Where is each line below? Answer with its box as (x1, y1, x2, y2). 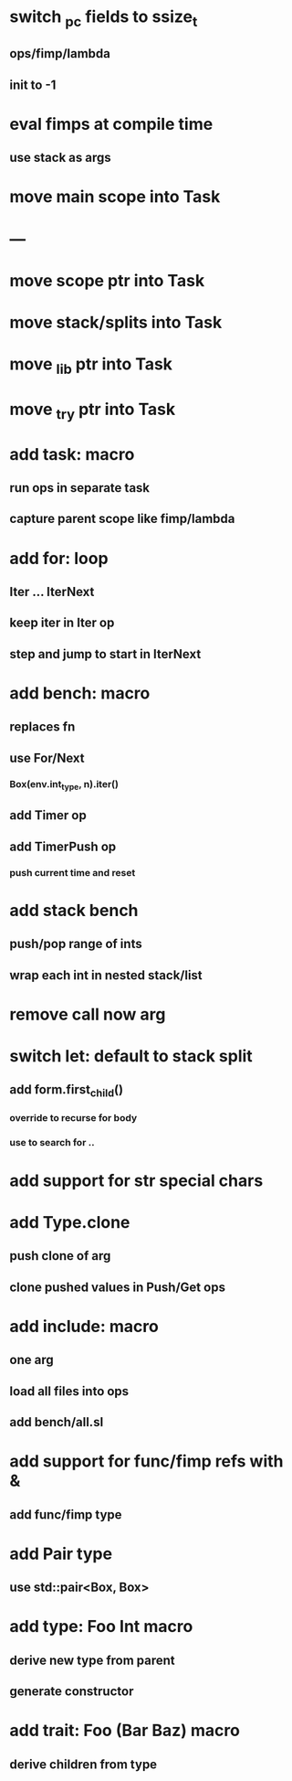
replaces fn (9, 720, 76, 735)
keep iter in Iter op (9, 615, 115, 631)
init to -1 (9, 77, 57, 92)
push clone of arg (9, 1248, 111, 1264)
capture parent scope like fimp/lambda (9, 511, 235, 527)
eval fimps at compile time (9, 113, 214, 134)
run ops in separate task (9, 480, 151, 496)
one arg (9, 1352, 54, 1368)
